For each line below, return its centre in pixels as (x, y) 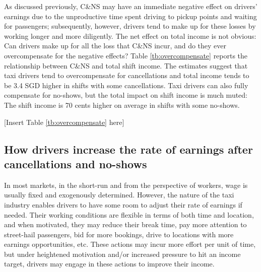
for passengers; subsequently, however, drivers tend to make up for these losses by (130, 26)
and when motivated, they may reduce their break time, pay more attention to (125, 224)
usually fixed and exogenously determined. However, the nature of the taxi (119, 195)
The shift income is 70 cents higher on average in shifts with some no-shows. (122, 105)
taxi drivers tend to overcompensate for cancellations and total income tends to (127, 75)
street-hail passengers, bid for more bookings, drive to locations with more (119, 234)
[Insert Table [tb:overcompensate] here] (64, 122)
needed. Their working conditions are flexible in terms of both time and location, (129, 214)
